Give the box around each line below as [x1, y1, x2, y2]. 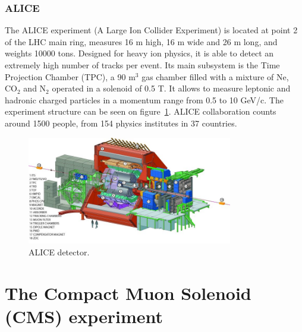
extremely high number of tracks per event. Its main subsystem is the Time [5, 59, 280, 71]
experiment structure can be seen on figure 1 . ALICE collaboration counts [5, 105, 276, 118]
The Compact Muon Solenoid [5, 280, 251, 305]
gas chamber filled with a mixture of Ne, [141, 70, 289, 83]
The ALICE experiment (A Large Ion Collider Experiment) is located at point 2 [5, 24, 298, 36]
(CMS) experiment [5, 303, 163, 328]
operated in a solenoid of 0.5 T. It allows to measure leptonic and [52, 82, 291, 94]
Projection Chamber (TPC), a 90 [5, 70, 126, 83]
